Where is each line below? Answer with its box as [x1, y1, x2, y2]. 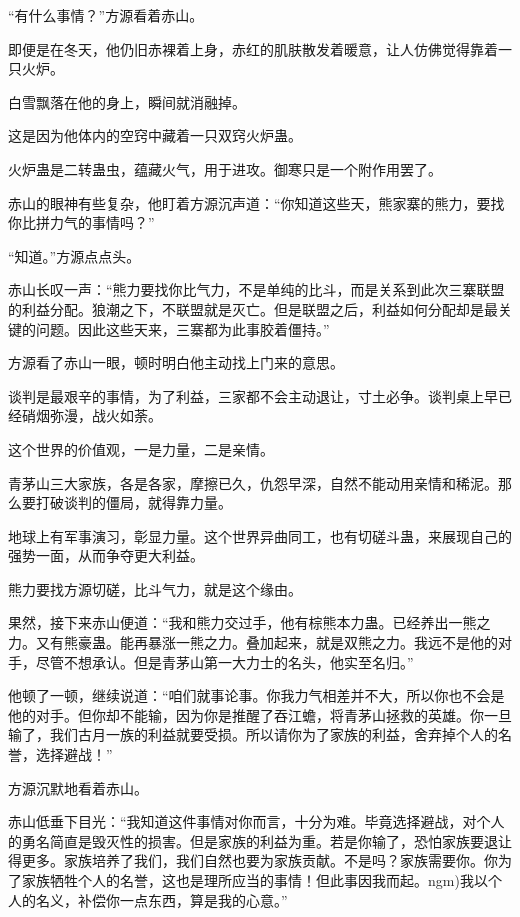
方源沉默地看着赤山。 [8, 777, 148, 798]
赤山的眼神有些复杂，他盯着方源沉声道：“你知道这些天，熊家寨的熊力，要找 [8, 192, 505, 213]
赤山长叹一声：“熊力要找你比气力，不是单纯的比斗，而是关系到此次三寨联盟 [8, 279, 505, 300]
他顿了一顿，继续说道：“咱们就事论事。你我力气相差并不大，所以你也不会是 [8, 685, 505, 706]
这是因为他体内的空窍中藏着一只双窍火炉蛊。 [8, 125, 302, 146]
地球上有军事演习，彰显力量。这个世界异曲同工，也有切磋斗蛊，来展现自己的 [8, 525, 512, 546]
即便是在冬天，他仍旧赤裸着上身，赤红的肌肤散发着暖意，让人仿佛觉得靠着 [8, 38, 498, 59]
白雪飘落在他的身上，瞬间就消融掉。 [8, 91, 246, 112]
